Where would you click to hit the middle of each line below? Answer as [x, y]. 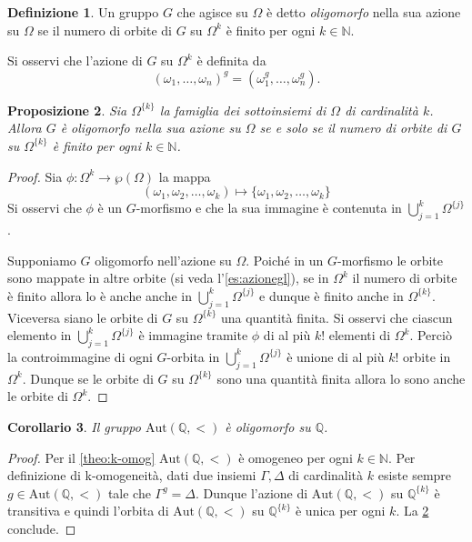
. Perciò [431, 335]
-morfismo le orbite [390, 260]
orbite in [427, 356]
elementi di [360, 335]
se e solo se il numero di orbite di [353, 128]
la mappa [185, 176]
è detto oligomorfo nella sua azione [364, 12]
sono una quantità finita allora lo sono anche [341, 378]
